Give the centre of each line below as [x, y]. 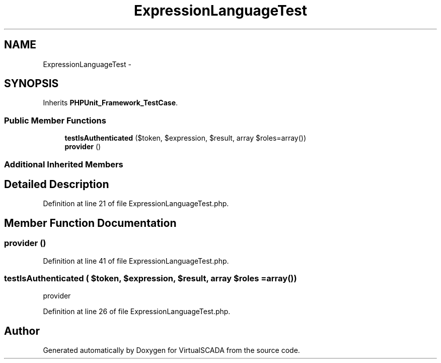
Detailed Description [57, 184]
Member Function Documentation [90, 223]
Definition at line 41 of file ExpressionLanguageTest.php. [136, 261]
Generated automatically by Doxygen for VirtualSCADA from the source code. [171, 350]
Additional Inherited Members [64, 164]
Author [22, 331]
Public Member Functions [55, 120]
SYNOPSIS [31, 84]
